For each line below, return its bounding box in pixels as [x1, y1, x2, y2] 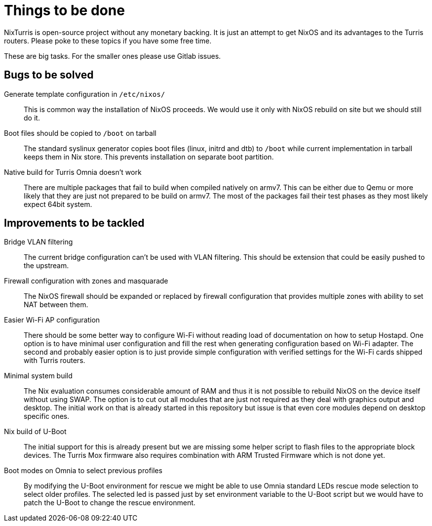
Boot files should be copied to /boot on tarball [4, 128, 157, 137]
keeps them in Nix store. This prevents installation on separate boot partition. [24, 152, 274, 161]
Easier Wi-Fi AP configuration [4, 316, 100, 324]
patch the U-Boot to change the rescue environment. [24, 498, 196, 507]
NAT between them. [24, 300, 88, 309]
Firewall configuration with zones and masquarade [4, 277, 168, 285]
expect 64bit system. [24, 200, 92, 208]
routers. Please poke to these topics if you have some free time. [4, 36, 212, 45]
